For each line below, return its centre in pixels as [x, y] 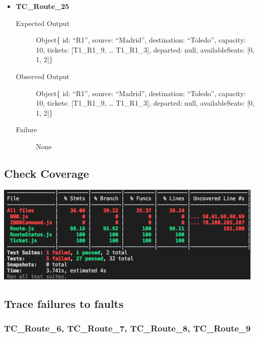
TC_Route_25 [42, 6]
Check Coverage [47, 173]
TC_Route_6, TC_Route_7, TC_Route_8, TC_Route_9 [127, 328]
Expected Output [43, 23]
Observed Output [43, 76]
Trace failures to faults [64, 303]
